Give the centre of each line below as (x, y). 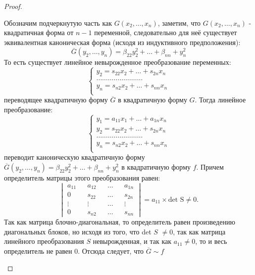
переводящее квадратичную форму (56, 100)
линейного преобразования (44, 241)
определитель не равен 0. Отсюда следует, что (74, 251)
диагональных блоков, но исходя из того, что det (78, 231)
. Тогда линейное (220, 100)
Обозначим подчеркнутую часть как (58, 23)
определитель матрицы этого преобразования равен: (82, 178)
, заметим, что (179, 23)
